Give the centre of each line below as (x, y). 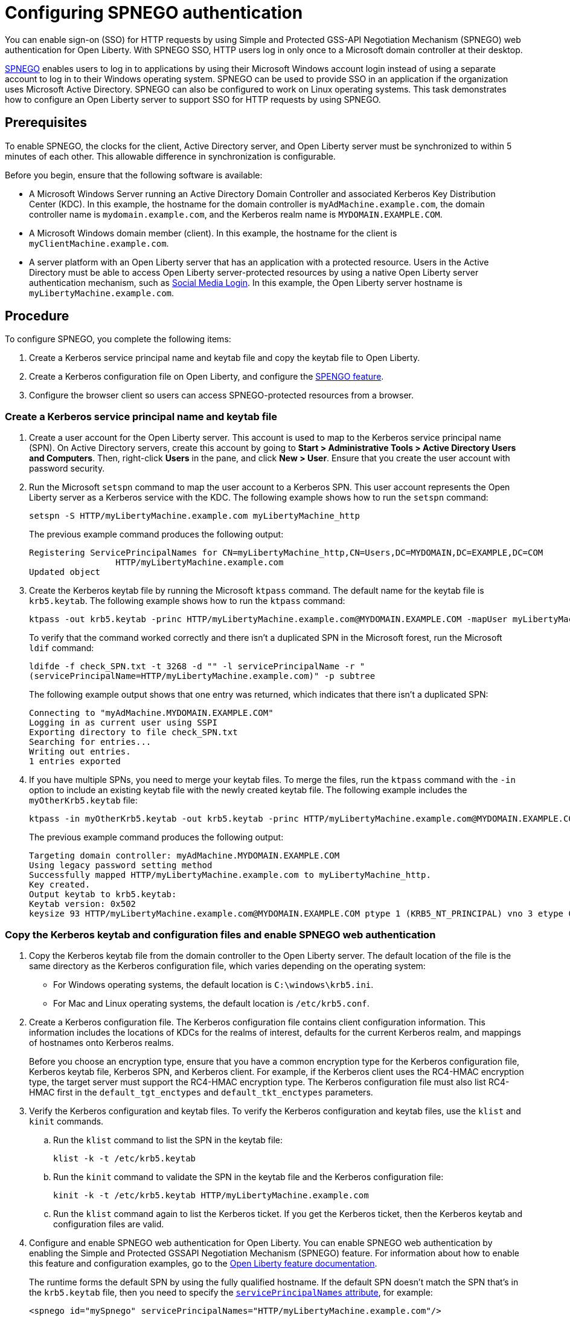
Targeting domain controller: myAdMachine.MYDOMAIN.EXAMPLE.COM (184, 856)
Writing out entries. (80, 752)
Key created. (60, 885)
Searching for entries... (90, 742)
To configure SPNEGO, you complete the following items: (118, 339)
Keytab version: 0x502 (83, 904)
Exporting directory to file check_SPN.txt (133, 732)
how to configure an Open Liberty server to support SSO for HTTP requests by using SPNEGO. (193, 99)
